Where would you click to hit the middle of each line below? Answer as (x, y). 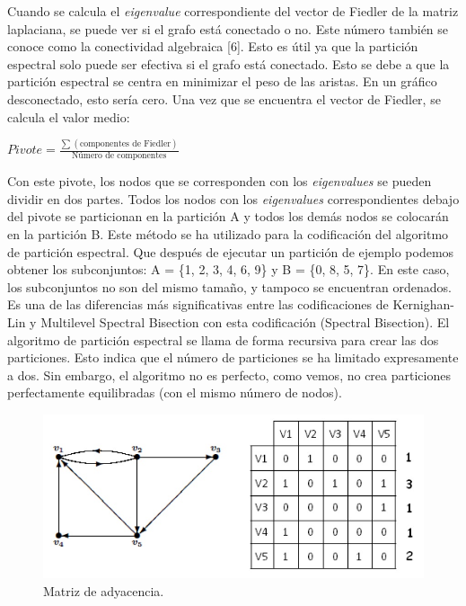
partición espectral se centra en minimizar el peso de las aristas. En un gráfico (222, 81)
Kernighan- (423, 304)
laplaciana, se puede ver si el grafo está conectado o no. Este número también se (228, 28)
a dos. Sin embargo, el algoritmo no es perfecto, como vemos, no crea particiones (229, 374)
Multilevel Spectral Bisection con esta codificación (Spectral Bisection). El (245, 322)
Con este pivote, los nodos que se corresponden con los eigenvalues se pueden (220, 181)
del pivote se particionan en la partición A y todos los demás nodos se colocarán (228, 216)
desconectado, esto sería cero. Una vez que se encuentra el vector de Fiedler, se (224, 98)
